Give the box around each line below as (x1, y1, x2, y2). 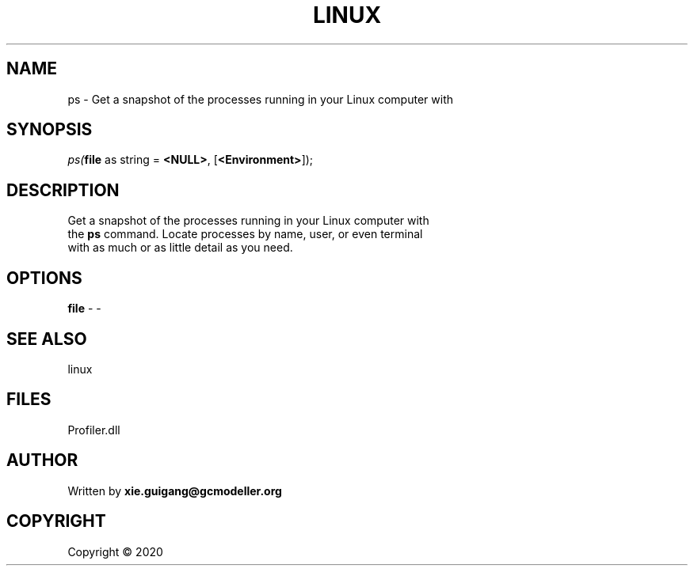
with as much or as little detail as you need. (67, 241, 293, 255)
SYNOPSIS (6, 119, 93, 140)
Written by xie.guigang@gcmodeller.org (67, 483, 282, 498)
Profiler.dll (67, 422, 120, 437)
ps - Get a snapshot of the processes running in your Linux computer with (67, 92, 453, 106)
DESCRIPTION (6, 180, 120, 200)
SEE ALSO (6, 328, 87, 349)
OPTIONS (6, 267, 82, 288)
